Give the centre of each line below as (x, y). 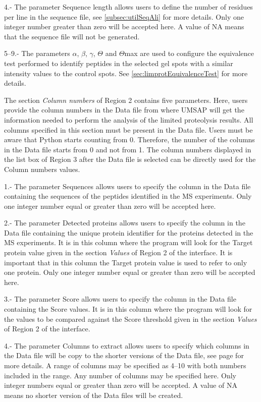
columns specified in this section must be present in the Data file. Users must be (128, 129)
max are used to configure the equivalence (189, 53)
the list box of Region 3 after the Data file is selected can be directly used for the (130, 159)
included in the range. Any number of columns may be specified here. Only (120, 375)
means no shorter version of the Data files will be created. (94, 395)
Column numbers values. (42, 169)
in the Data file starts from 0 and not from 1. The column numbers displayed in (128, 149)
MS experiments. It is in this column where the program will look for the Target (128, 242)
